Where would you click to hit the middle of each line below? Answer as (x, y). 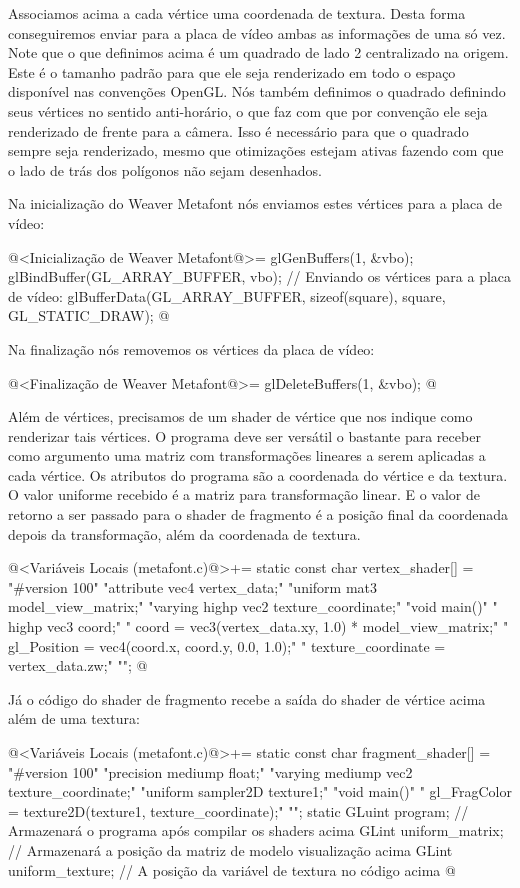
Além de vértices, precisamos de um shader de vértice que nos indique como (240, 416)
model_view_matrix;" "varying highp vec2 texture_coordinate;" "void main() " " (253, 606)
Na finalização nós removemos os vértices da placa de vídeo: (191, 348)
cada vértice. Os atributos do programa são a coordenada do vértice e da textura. (258, 474)
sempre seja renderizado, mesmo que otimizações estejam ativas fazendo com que (256, 150)
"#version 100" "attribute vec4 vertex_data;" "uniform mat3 (193, 586)
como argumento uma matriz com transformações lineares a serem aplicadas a (247, 455)
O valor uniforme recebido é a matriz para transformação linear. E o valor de (244, 494)
